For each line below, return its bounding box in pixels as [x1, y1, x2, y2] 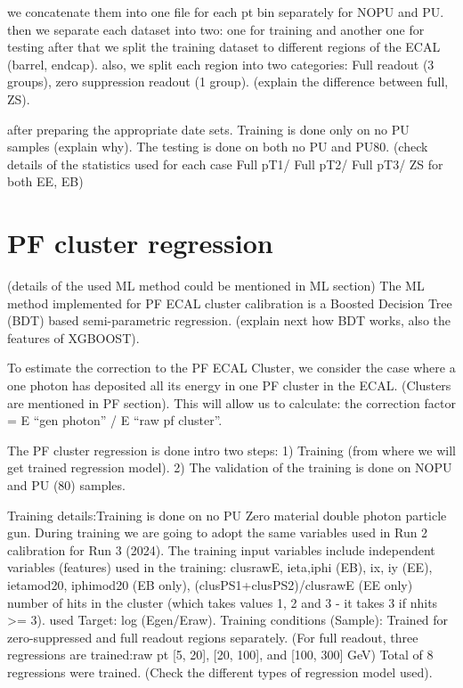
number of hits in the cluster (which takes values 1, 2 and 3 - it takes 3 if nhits [7, 593, 438, 611]
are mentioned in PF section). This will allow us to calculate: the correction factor [7, 393, 456, 412]
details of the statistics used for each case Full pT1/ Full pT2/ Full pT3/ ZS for [7, 154, 443, 173]
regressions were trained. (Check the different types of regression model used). [7, 662, 433, 681]
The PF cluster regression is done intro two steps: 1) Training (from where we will [7, 440, 456, 459]
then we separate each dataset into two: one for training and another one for [7, 20, 425, 38]
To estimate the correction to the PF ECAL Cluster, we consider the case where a [7, 358, 456, 377]
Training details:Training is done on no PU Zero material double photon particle [7, 505, 447, 524]
